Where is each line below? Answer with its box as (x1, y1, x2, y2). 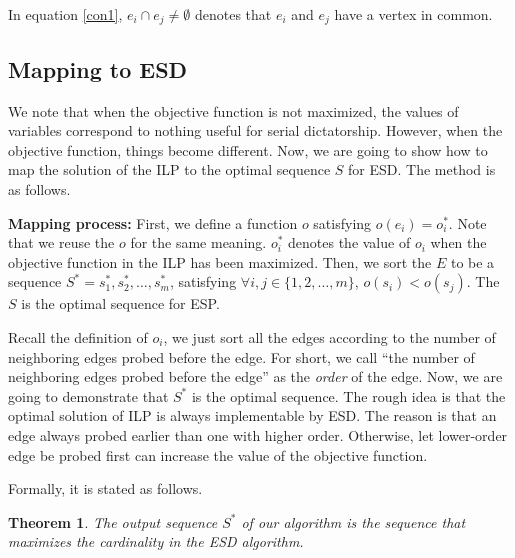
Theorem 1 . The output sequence (8, 511, 218, 532)
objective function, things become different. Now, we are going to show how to (8, 139, 488, 160)
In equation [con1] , (8, 4, 123, 24)
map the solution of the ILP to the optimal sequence (8, 159, 331, 180)
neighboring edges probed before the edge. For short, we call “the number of (8, 346, 475, 367)
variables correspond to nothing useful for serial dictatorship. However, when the (8, 120, 503, 141)
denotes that (194, 4, 272, 24)
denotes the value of (288, 232, 411, 253)
